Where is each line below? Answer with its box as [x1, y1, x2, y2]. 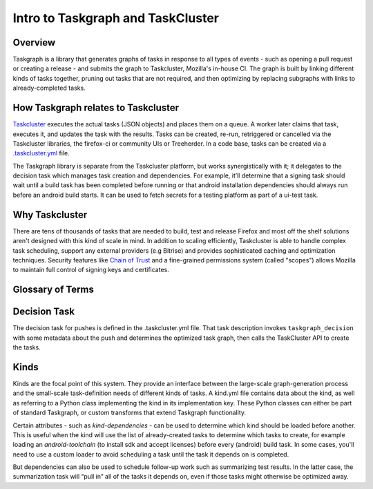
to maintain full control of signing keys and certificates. [12, 266, 169, 274]
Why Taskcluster [12, 209, 88, 220]
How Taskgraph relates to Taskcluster [12, 102, 180, 114]
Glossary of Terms [12, 284, 95, 296]
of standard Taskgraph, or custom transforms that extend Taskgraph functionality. [12, 408, 247, 417]
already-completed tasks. [12, 84, 86, 93]
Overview [12, 37, 56, 48]
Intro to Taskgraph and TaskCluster [12, 10, 219, 26]
